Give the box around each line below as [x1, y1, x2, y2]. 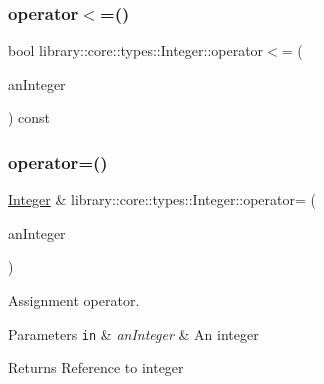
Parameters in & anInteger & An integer [8, 323, 259, 344]
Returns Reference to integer [8, 357, 184, 378]
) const [8, 107, 51, 128]
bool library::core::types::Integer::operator [8, 40, 264, 61]
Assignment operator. [8, 290, 140, 310]
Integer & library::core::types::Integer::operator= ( [8, 189, 316, 210]
